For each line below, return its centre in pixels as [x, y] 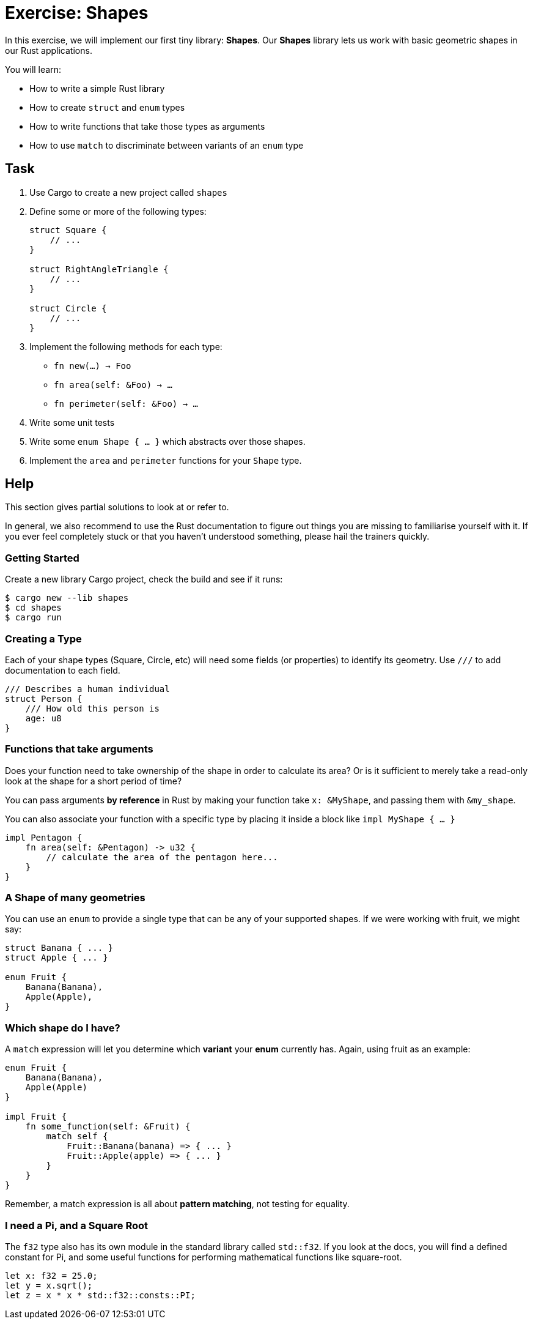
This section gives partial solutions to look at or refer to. [117, 507]
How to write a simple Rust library [97, 88]
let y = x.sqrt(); [49, 1285]
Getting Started [42, 558]
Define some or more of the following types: [118, 211]
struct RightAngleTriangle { [99, 269]
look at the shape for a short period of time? [94, 781]
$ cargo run [33, 618]
